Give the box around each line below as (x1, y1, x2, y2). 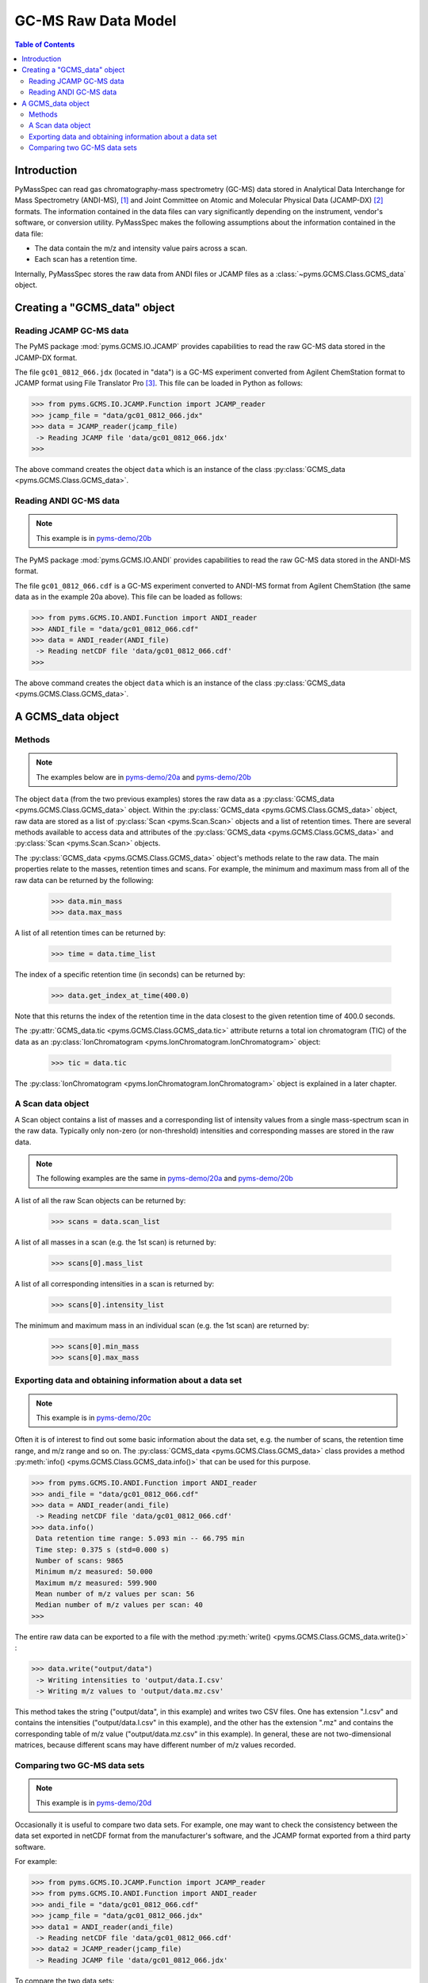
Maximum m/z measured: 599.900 (36, 1578, 158, 1587)
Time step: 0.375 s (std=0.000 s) (36, 1545, 170, 1554)
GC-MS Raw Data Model (14, 12, 177, 29)
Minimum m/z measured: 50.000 (36, 1567, 154, 1576)
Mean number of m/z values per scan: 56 (36, 1590, 195, 1598)
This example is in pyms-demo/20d (36, 1797, 152, 1808)
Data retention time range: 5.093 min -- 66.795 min (36, 1534, 245, 1543)
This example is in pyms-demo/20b (36, 533, 152, 543)
